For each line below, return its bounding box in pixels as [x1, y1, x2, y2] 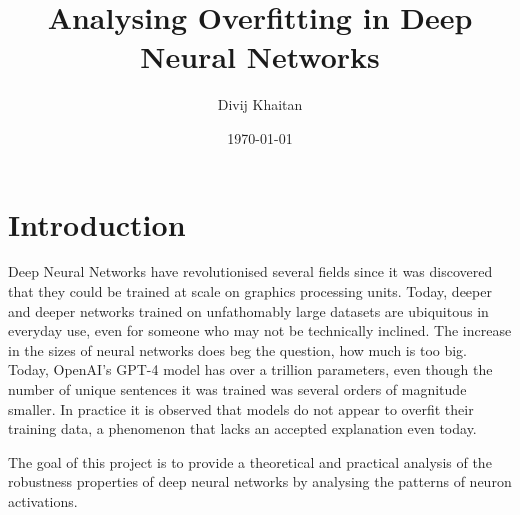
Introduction [8, 203, 186, 244]
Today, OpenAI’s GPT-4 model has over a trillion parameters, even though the [8, 359, 493, 380]
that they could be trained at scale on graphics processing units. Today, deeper [8, 281, 492, 302]
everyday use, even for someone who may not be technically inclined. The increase [8, 320, 512, 341]
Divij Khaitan [217, 94, 303, 115]
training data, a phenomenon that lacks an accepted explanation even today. [8, 418, 477, 439]
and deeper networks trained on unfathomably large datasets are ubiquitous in [8, 300, 489, 321]
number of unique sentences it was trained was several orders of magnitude [8, 379, 467, 399]
